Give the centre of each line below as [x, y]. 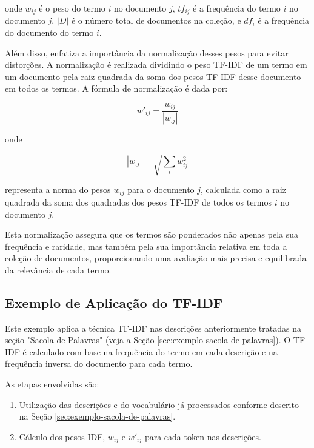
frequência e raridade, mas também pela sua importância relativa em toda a [146, 246]
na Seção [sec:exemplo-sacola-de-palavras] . [97, 416]
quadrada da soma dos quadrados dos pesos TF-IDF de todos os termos [139, 202]
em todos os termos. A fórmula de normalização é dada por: [116, 88]
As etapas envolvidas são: [52, 384]
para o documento [161, 189]
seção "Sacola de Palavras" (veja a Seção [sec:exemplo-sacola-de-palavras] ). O [148, 340]
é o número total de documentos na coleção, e [156, 20]
